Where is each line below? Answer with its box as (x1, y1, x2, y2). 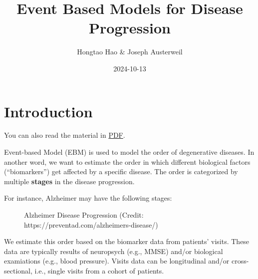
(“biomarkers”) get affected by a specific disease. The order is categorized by (4, 166, 238, 177)
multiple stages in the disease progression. (4, 176, 135, 186)
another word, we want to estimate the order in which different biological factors (4, 156, 251, 167)
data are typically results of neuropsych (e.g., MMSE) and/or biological (4, 246, 223, 256)
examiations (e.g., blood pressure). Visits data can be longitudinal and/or (4, 256, 230, 266)
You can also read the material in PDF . (4, 130, 125, 140)
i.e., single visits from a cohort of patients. (34, 265, 164, 276)
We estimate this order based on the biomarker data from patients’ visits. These (4, 236, 250, 247)
